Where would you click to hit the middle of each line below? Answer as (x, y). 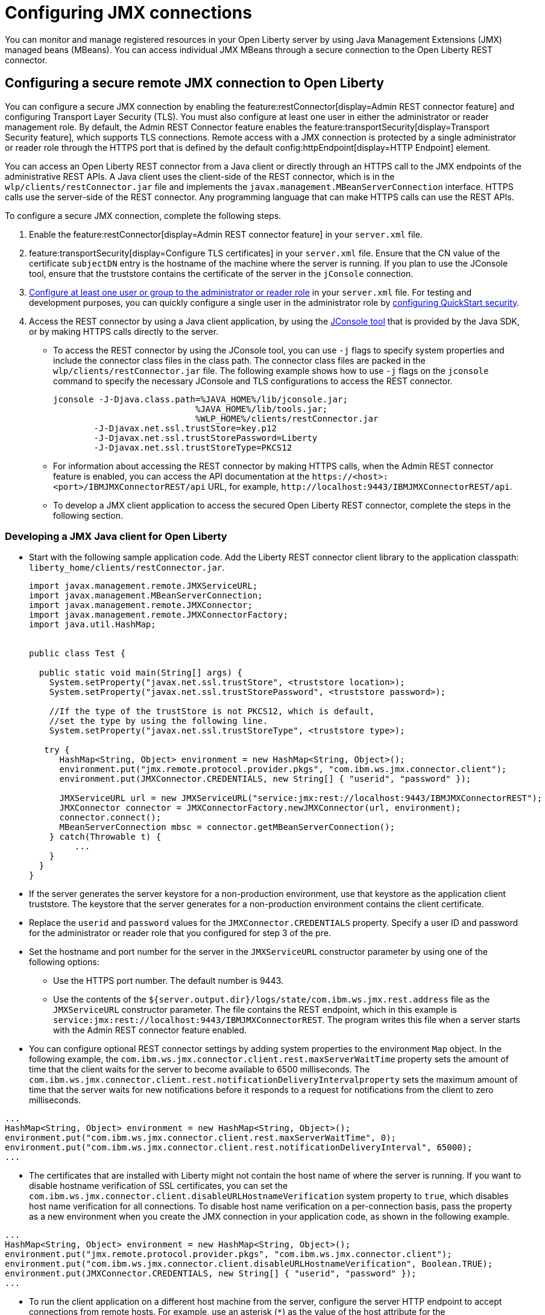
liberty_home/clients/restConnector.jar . (127, 568)
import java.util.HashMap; (93, 625)
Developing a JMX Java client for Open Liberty (116, 536)
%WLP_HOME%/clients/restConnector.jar (287, 418)
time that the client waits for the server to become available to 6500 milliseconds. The (200, 1069)
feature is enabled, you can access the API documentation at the (181, 476)
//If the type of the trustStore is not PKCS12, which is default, (212, 711)
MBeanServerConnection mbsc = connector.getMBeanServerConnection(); (227, 827)
